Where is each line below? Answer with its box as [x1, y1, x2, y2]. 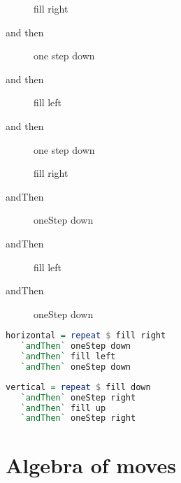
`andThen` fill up [20, 403, 106, 413]
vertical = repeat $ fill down [6, 382, 151, 392]
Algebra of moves [6, 450, 176, 479]
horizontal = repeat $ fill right [6, 331, 166, 341]
